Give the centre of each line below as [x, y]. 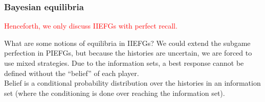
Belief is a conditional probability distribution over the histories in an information [132, 83]
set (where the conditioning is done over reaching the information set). [115, 93]
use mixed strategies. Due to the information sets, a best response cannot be [124, 63]
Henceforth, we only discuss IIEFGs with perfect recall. [91, 26]
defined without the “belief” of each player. [72, 73]
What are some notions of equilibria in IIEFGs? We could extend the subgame [127, 43]
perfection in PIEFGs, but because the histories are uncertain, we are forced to [128, 53]
